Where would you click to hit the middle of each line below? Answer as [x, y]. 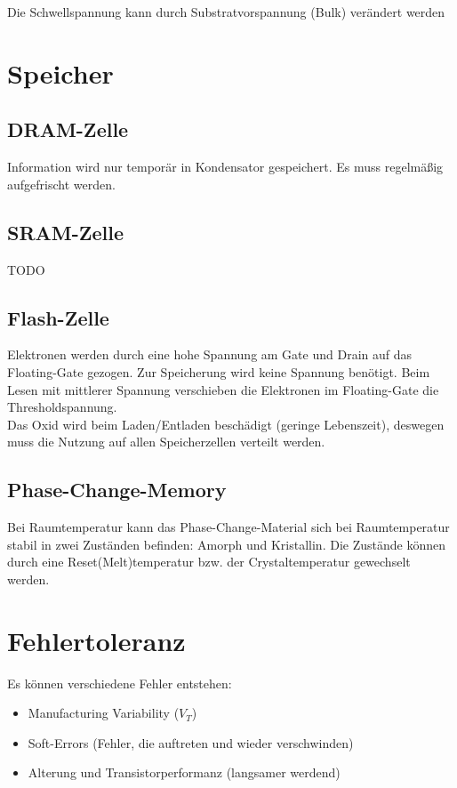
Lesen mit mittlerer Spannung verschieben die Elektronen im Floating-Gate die [223, 389]
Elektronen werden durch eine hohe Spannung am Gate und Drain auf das [209, 354]
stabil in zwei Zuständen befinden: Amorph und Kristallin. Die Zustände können [226, 544]
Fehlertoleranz [96, 640]
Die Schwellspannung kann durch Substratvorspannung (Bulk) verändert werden [226, 12]
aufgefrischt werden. [61, 184]
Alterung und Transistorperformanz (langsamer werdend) [184, 772]
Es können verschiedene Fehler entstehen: [120, 683]
